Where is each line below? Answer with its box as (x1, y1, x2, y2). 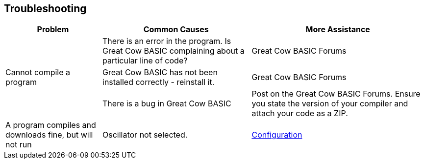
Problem (37, 24, 69, 35)
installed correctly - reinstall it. (102, 77, 215, 87)
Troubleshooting (4, 2, 87, 15)
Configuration (251, 130, 302, 140)
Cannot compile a (5, 67, 71, 78)
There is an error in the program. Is (102, 36, 231, 46)
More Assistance (305, 24, 370, 35)
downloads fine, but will (5, 130, 93, 140)
